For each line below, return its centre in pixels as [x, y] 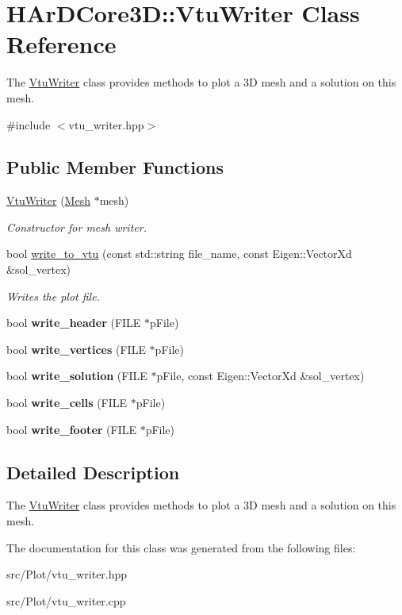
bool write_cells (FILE [67, 403]
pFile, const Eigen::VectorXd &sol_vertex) [260, 376]
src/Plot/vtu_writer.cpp [66, 600]
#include [29, 124]
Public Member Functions [115, 167]
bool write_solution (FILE [77, 376]
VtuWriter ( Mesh [48, 200]
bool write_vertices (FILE [76, 349]
